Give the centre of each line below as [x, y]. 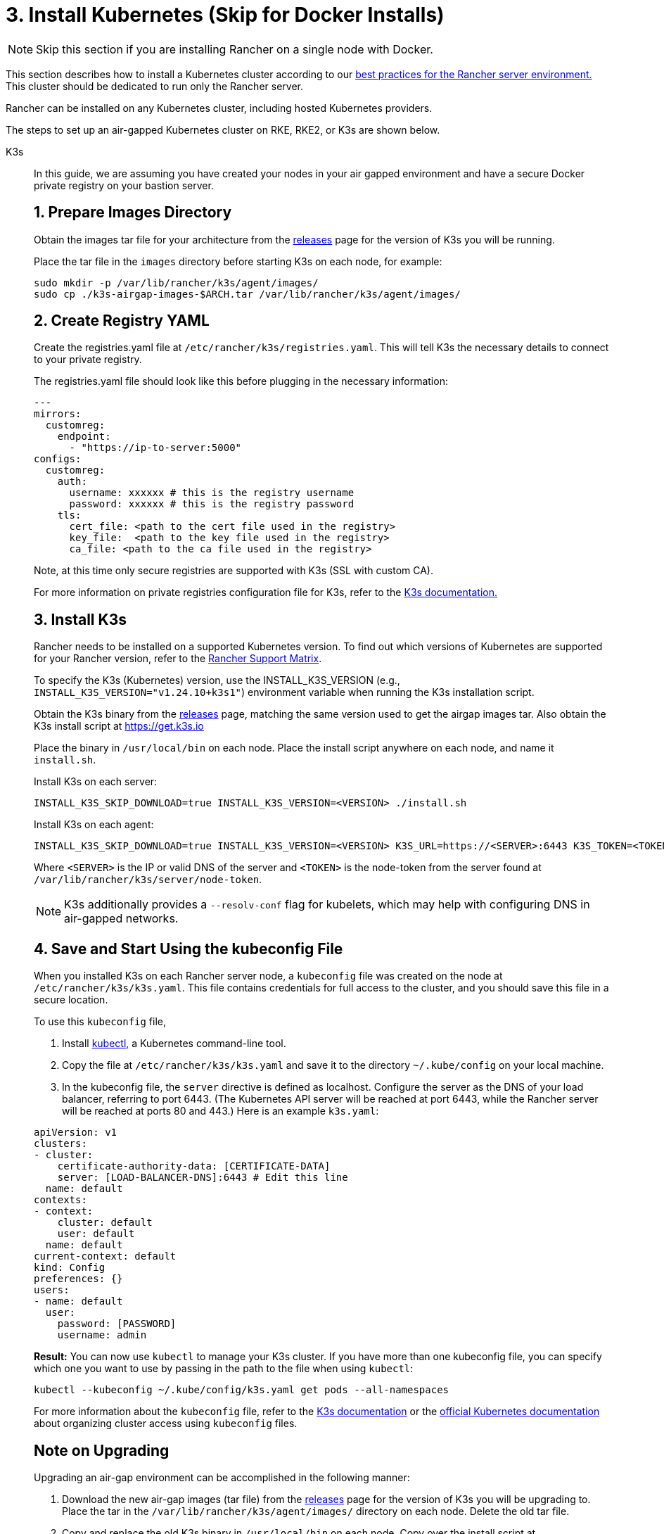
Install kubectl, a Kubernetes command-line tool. [174, 1044]
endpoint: [84, 437]
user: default [96, 1234]
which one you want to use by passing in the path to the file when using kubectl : [224, 1369]
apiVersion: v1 [76, 1133]
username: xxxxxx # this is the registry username [212, 493]
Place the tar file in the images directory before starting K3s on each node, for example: [238, 261]
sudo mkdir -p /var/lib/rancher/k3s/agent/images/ [176, 283]
